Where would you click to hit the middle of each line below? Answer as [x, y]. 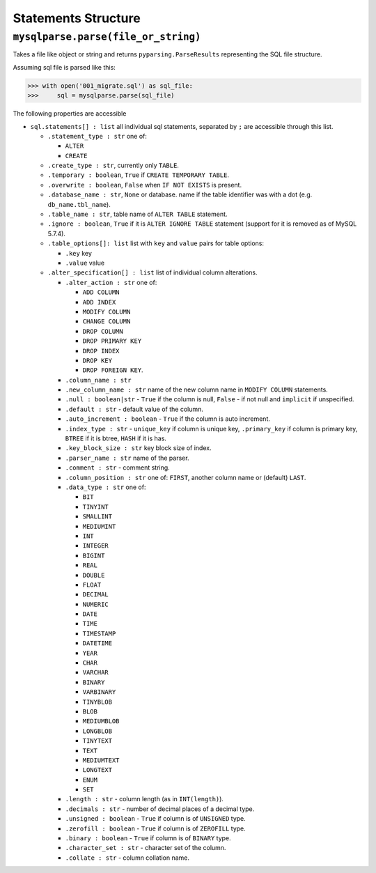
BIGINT [94, 555]
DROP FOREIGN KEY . [113, 370]
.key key [78, 253]
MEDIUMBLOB [101, 721]
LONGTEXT [97, 770]
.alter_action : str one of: [111, 282]
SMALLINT [97, 517]
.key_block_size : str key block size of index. [138, 448]
